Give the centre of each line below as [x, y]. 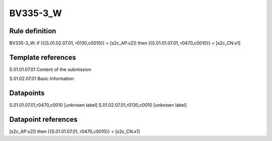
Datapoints [27, 93]
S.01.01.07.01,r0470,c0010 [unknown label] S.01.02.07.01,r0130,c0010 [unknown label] [98, 105]
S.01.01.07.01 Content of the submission [50, 69]
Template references [43, 57]
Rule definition [33, 31]
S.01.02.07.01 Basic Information [42, 79]
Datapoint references [44, 120]
